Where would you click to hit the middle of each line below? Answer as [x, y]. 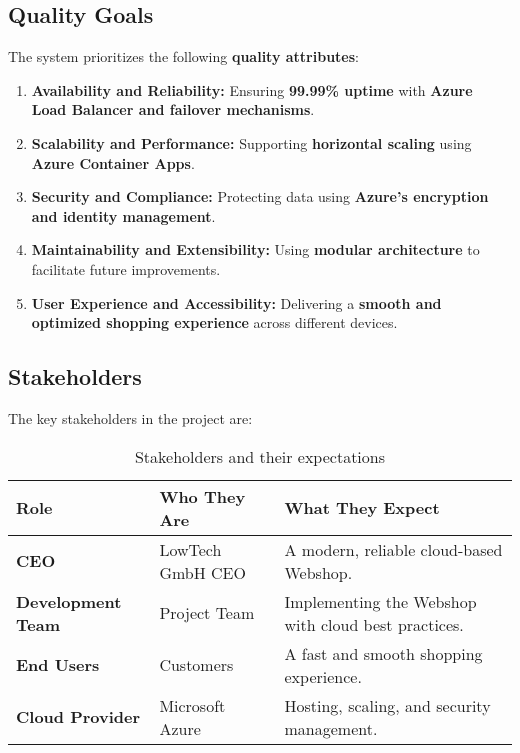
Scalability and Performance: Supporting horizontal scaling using [251, 142]
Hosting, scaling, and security [387, 705]
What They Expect [362, 508]
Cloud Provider [78, 717]
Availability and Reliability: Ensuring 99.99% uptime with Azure [252, 89]
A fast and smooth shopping [383, 653]
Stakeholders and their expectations [260, 456]
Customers [196, 665]
